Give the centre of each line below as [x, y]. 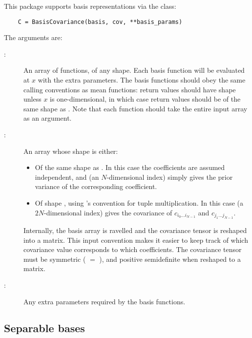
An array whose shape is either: [71, 151]
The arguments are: [33, 37]
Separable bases [44, 327]
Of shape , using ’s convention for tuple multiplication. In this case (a [139, 202]
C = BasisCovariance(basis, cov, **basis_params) [100, 22]
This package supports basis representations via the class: [90, 6]
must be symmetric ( [55, 259]
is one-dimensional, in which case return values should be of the [145, 99]
